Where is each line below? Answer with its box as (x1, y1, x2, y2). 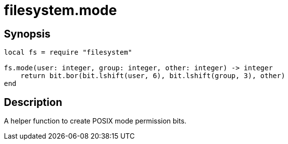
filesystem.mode (4, 2, 117, 19)
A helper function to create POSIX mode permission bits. (4, 117, 186, 125)
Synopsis (4, 27, 51, 40)
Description (4, 96, 62, 108)
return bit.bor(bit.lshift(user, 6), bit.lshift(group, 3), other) (20, 72, 286, 80)
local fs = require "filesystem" (4, 48, 132, 57)
